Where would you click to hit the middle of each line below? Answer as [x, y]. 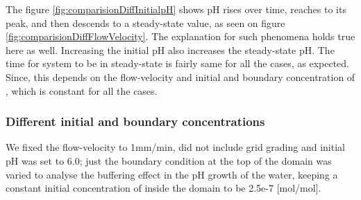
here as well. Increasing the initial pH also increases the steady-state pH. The [170, 49]
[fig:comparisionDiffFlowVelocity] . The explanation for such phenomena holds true [180, 36]
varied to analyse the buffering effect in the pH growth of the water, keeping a [172, 174]
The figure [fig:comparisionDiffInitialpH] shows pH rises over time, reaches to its [176, 9]
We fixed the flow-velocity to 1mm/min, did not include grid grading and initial [175, 147]
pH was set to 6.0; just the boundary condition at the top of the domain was [169, 160]
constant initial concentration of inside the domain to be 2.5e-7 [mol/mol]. [163, 188]
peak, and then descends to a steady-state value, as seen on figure [145, 22]
